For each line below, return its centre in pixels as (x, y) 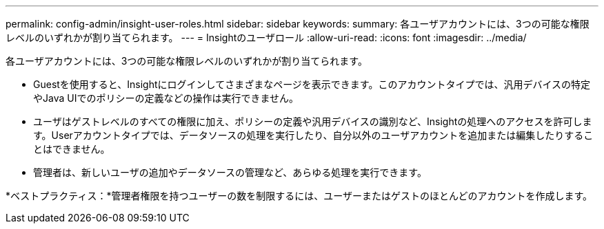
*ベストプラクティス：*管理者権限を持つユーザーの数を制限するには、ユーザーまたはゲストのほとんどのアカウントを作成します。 (299, 196)
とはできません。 (72, 149)
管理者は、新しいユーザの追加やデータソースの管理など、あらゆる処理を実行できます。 (230, 172)
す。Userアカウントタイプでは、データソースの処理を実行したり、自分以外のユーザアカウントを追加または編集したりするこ (313, 135)
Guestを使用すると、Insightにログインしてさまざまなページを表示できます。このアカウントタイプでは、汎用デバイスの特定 (312, 84)
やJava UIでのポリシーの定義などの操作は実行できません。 (166, 98)
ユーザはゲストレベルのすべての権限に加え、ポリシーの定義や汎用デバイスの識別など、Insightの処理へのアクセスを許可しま (313, 121)
